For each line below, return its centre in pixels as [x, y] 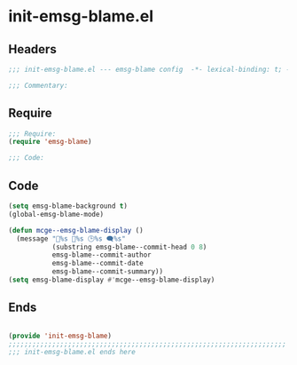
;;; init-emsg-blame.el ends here [72, 353]
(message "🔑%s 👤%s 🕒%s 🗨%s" [71, 238]
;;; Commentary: [38, 85]
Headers [32, 49]
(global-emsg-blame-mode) [56, 214]
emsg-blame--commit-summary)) [108, 272]
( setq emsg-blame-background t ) [68, 206]
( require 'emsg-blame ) [50, 142]
